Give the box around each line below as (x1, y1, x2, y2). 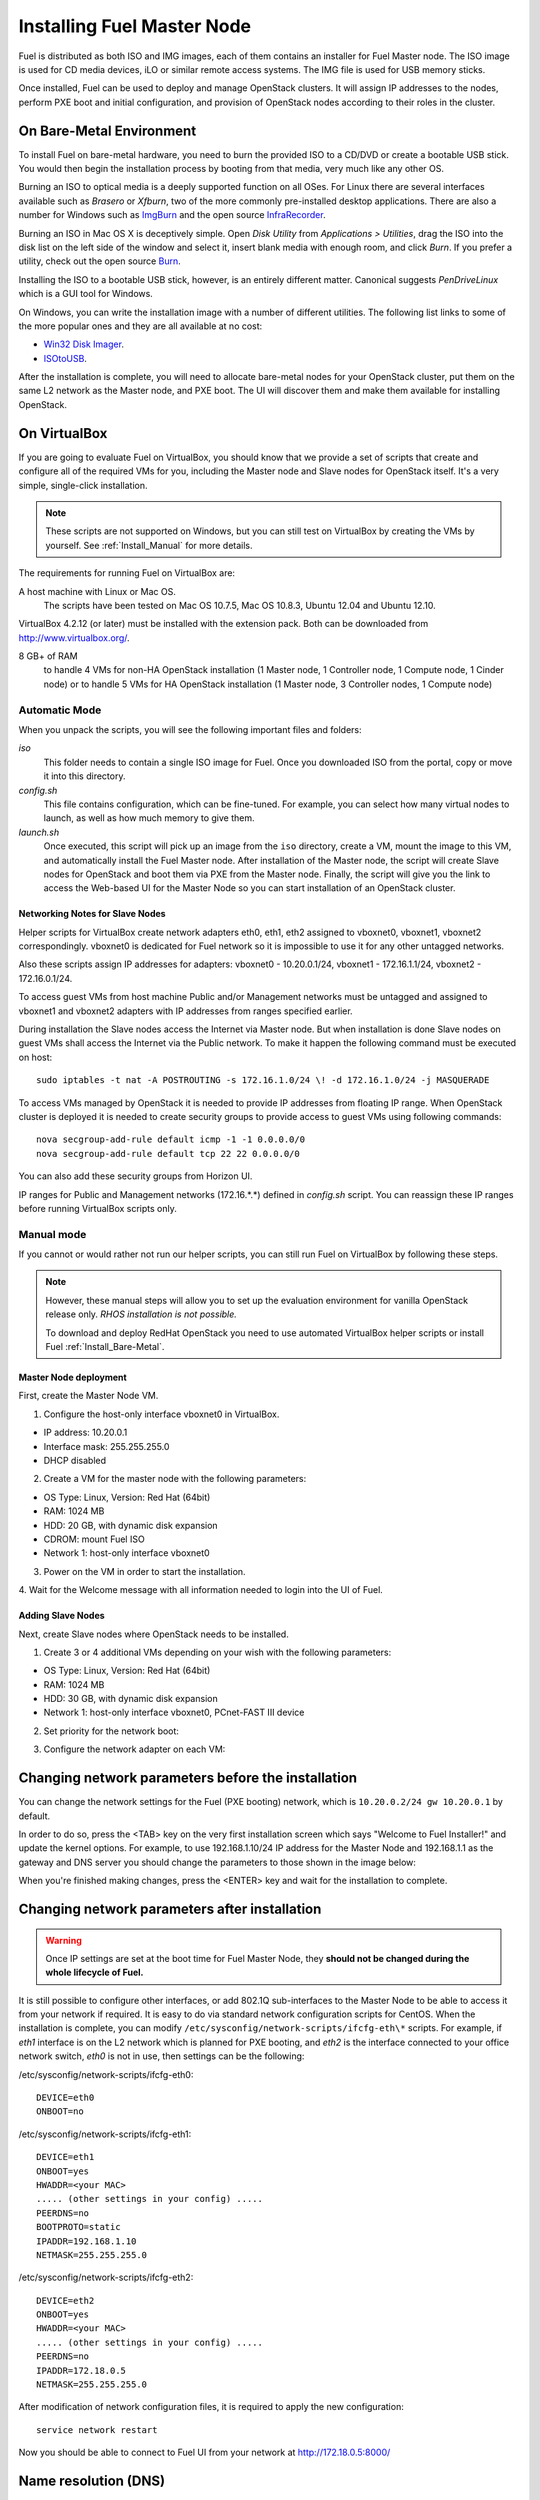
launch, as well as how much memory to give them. (43, 812, 255, 824)
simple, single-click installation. (18, 479, 149, 491)
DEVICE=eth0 (36, 2092, 95, 2104)
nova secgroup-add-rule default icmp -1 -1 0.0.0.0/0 (36, 1134, 305, 1145)
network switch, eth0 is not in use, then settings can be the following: (18, 2050, 305, 2062)
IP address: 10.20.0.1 (43, 1426, 128, 1439)
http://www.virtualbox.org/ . (18, 631, 130, 644)
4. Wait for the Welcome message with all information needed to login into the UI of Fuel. (18, 1584, 384, 1596)
